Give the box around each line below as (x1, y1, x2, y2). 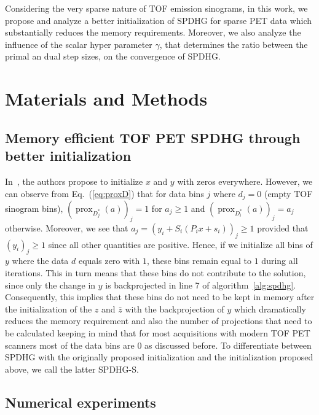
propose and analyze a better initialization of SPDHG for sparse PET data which (5, 14, 312, 26)
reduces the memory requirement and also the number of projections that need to (5, 314, 312, 327)
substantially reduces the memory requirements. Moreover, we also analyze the (5, 26, 301, 39)
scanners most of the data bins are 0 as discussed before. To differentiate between (5, 338, 312, 351)
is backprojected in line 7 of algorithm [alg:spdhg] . (105, 278, 296, 291)
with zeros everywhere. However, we (177, 174, 313, 187)
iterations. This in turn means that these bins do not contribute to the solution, (5, 266, 306, 279)
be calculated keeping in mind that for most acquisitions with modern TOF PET (5, 326, 310, 339)
